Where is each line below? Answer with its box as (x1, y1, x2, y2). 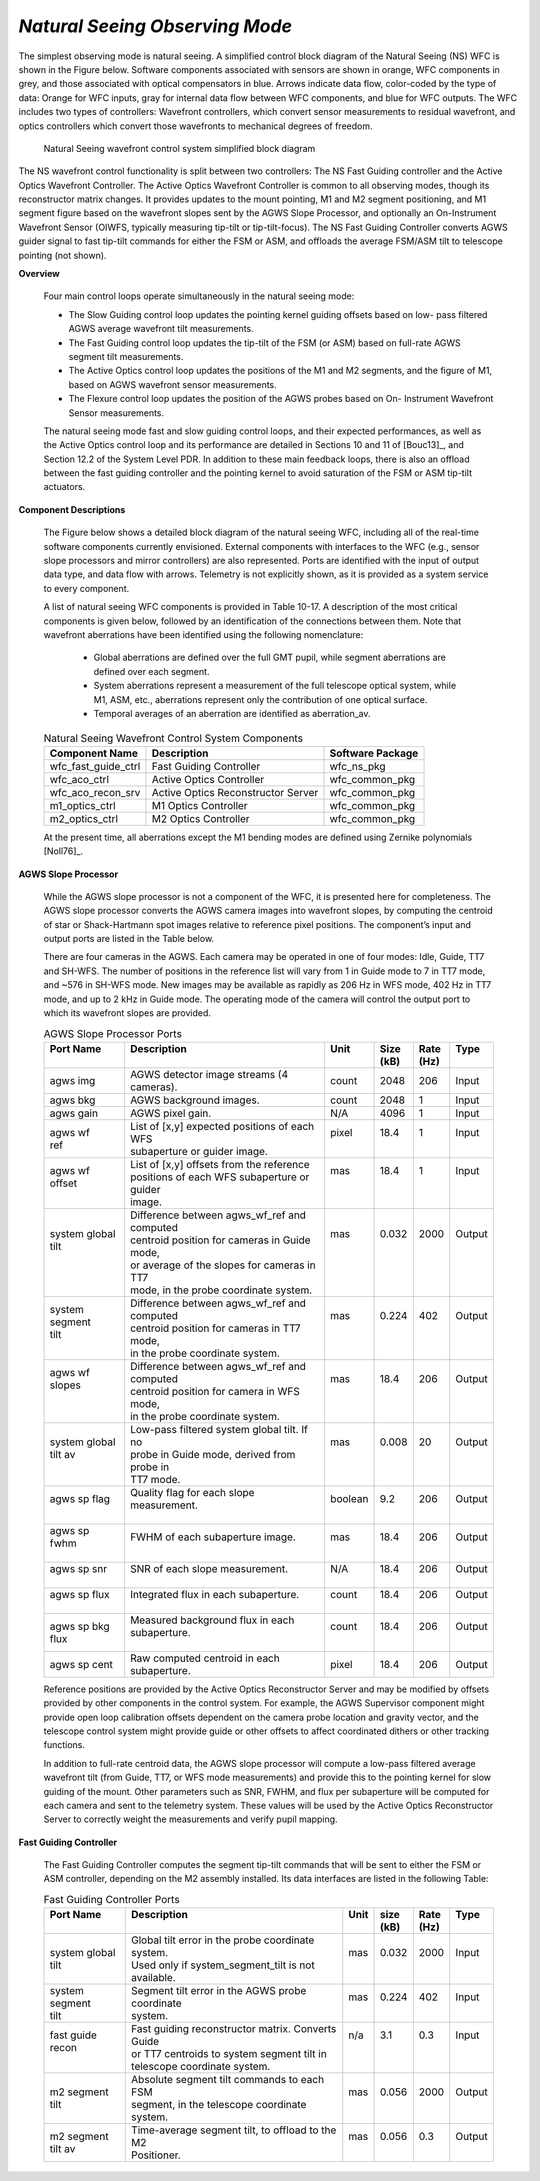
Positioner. (131, 2148, 182, 2162)
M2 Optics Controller (151, 811, 250, 825)
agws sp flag (49, 1491, 110, 1505)
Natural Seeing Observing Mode (18, 15, 292, 37)
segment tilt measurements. (68, 350, 184, 362)
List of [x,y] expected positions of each (130, 1119, 315, 1133)
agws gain (49, 1106, 99, 1120)
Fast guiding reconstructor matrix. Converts (131, 2022, 337, 2036)
